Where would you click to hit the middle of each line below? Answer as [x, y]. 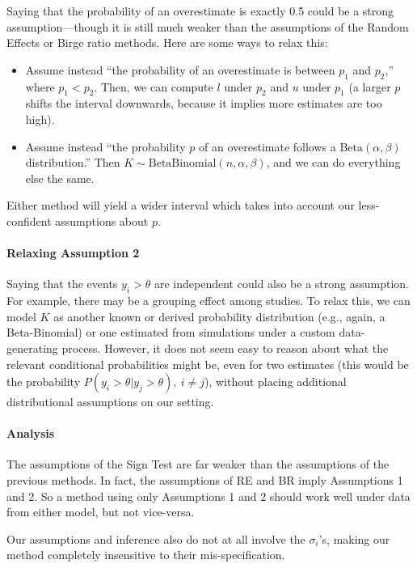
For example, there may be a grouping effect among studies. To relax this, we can [208, 301]
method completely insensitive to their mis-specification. [146, 555]
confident [29, 220]
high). [40, 119]
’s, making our [354, 538]
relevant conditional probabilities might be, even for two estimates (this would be [208, 364]
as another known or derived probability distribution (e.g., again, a [219, 316]
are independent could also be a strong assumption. [281, 284]
